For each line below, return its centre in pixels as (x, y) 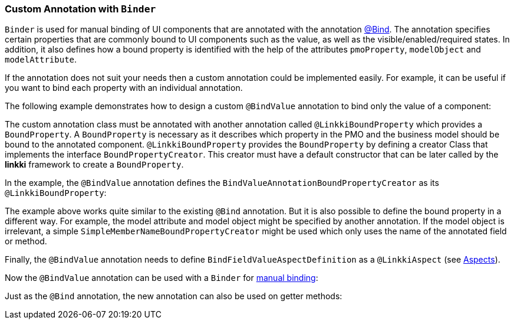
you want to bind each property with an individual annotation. (124, 88)
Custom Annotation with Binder (80, 9)
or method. (26, 241)
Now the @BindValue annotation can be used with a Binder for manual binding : (162, 278)
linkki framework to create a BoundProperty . (94, 165)
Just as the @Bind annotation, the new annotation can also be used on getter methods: (174, 296)
